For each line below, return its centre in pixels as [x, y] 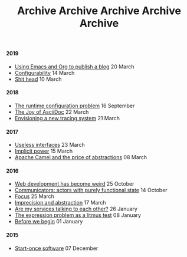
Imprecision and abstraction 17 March [60, 203]
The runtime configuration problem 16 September [75, 106]
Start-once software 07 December [56, 248]
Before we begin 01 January [49, 222]
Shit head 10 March [38, 79]
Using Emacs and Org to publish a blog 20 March [74, 67]
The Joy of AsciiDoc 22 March [52, 112]
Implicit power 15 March [44, 151]
